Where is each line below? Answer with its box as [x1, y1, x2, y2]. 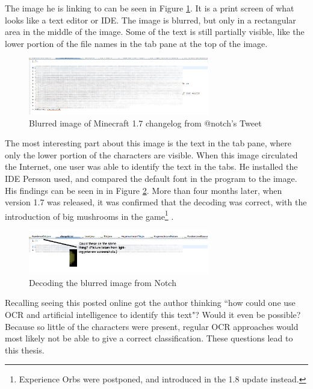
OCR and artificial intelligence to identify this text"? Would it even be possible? [5, 308, 301, 321]
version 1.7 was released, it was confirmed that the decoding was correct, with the [5, 196, 307, 208]
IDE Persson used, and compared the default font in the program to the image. [5, 172, 297, 184]
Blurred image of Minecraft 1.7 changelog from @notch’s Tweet [29, 116, 262, 129]
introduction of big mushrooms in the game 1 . [5, 208, 174, 222]
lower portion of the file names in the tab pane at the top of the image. [5, 37, 268, 49]
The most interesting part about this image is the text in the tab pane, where [5, 137, 292, 149]
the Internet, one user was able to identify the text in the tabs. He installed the [5, 160, 298, 173]
